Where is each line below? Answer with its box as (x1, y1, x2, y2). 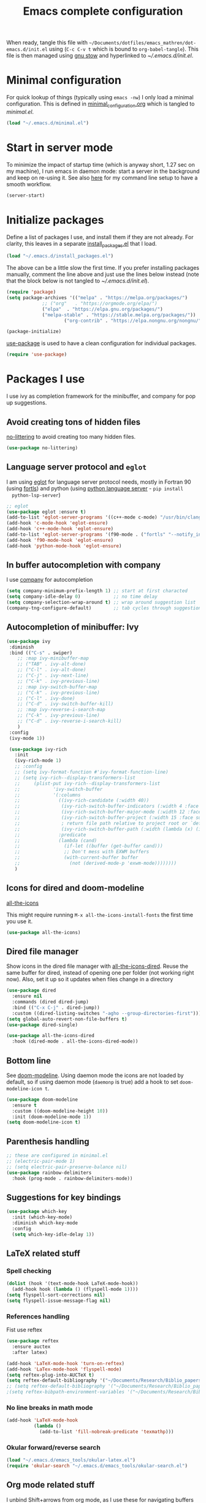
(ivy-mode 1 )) (9, 735, 45, 741)
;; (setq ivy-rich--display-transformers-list (14, 774, 136, 781)
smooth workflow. (6, 180, 52, 188)
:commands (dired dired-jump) (12, 999, 89, 1005)
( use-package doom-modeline (6, 1096, 78, 1103)
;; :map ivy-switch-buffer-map (17, 683, 97, 690)
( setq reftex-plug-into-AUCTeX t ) (6, 1372, 95, 1378)
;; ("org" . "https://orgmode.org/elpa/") (42, 300, 158, 306)
